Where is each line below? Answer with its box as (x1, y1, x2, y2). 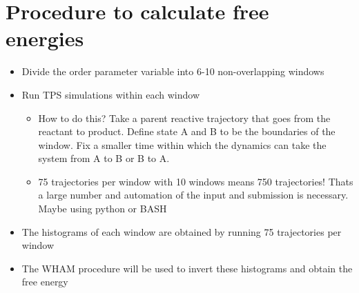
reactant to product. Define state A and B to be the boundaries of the (38, 124, 336, 139)
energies (6, 24, 84, 52)
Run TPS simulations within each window (21, 87, 200, 101)
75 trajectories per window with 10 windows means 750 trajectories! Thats (38, 174, 353, 188)
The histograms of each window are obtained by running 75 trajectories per (21, 224, 342, 239)
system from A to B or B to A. (38, 151, 170, 165)
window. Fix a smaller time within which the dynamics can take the (38, 137, 327, 152)
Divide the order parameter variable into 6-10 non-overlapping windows (21, 64, 324, 79)
